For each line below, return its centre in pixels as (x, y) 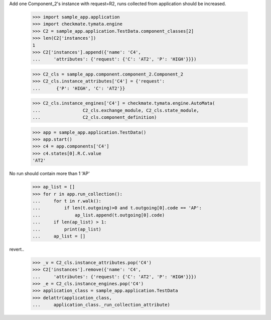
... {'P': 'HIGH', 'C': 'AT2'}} (79, 88)
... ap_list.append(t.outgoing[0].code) (99, 215)
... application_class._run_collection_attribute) (101, 305)
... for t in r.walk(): (67, 201)
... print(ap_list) (67, 229)
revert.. (17, 249)
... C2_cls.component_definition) (95, 117)
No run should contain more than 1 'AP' (49, 174)
